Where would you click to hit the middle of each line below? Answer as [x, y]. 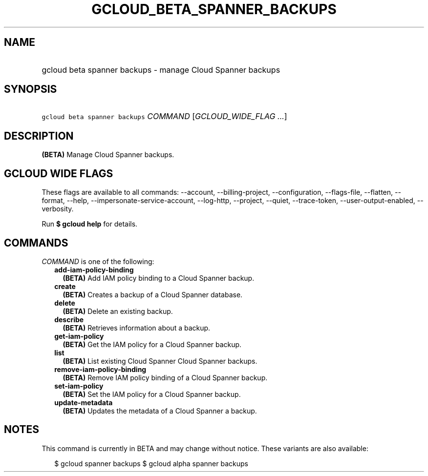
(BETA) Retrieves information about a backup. [137, 328]
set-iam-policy [79, 386]
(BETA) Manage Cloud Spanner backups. [108, 155]
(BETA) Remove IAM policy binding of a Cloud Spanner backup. [165, 377]
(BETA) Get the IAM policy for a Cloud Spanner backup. [152, 344]
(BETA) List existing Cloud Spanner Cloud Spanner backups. [160, 361]
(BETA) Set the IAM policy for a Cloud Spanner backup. [152, 394]
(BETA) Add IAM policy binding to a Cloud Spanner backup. [159, 278]
